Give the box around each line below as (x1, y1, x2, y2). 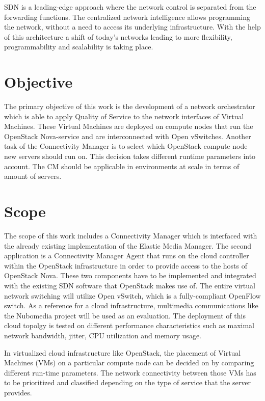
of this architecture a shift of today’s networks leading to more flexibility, (4, 31, 232, 42)
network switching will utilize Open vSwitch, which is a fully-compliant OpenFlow (4, 290, 261, 301)
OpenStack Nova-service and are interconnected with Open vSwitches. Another (4, 130, 251, 141)
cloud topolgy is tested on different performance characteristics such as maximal (4, 320, 255, 331)
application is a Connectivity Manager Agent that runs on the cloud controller (4, 250, 249, 261)
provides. (4, 387, 32, 397)
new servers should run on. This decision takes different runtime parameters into (4, 151, 256, 162)
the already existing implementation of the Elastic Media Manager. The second (4, 240, 252, 251)
